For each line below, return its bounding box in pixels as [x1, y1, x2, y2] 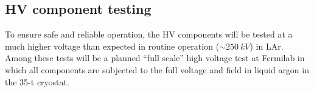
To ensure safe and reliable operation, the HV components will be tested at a [5, 28, 293, 41]
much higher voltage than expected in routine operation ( [5, 39, 220, 52]
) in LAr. [249, 39, 284, 52]
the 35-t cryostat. [5, 75, 69, 88]
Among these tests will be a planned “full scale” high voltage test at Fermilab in [5, 51, 305, 64]
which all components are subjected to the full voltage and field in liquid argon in [5, 63, 309, 76]
